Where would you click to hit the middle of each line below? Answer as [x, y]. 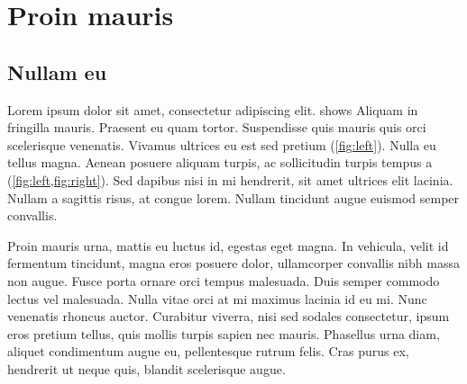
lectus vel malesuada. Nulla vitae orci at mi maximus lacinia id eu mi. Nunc [217, 298]
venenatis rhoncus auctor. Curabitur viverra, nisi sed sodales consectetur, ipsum [229, 316]
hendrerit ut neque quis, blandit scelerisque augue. [147, 368]
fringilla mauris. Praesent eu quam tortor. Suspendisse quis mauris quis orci [217, 127]
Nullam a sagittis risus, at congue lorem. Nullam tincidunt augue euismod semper [233, 197]
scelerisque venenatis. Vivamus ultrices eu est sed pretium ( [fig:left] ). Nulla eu [222, 144]
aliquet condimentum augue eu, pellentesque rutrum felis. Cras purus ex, [208, 351]
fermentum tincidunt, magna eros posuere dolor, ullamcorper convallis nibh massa [233, 263]
